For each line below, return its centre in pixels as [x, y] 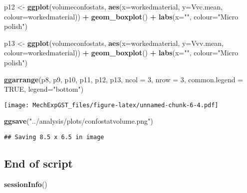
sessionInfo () [26, 184]
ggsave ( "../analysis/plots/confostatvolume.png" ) [79, 121]
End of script [38, 163]
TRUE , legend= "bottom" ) [44, 89]
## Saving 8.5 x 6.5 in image [54, 137]
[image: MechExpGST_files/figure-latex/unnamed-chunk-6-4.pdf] [111, 105]
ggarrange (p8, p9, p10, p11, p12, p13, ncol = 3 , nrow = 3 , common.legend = [124, 79]
